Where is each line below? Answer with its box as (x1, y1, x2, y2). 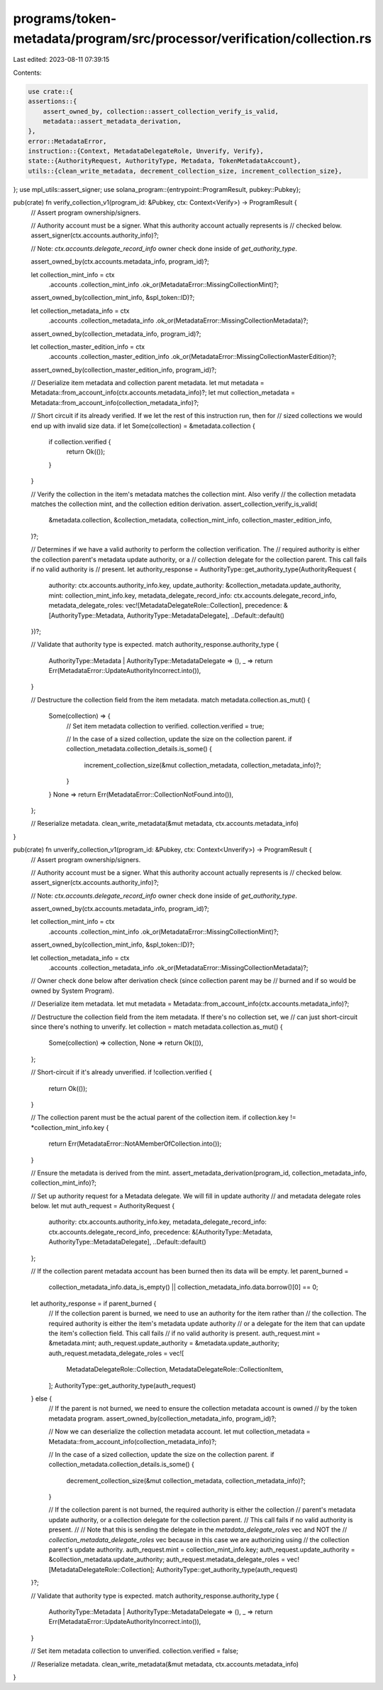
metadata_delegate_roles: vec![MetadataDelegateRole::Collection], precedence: (48, 601, 283, 610)
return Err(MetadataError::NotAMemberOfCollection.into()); (48, 1139, 222, 1148)
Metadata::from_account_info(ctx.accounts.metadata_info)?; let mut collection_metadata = (30, 388, 296, 397)
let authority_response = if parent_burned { (30, 1299, 157, 1308)
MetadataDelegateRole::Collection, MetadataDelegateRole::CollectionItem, (66, 1365, 284, 1374)
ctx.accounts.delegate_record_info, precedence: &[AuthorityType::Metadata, (48, 1227, 273, 1236)
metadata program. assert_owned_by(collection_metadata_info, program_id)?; (48, 1414, 277, 1423)
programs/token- (13, 11, 117, 26)
